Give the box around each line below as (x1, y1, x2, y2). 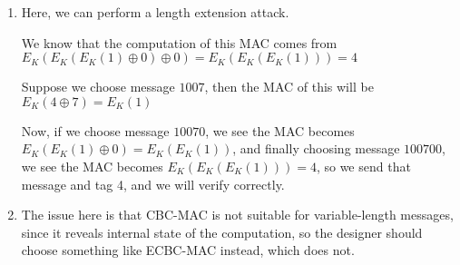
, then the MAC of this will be (204, 77, 374, 96)
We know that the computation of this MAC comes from (21, 33, 338, 52)
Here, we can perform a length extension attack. (21, 3, 289, 21)
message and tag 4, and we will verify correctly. (21, 174, 285, 193)
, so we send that (316, 156, 411, 175)
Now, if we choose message (21, 121, 170, 140)
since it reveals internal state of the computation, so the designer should (21, 222, 423, 241)
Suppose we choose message (21, 77, 175, 96)
